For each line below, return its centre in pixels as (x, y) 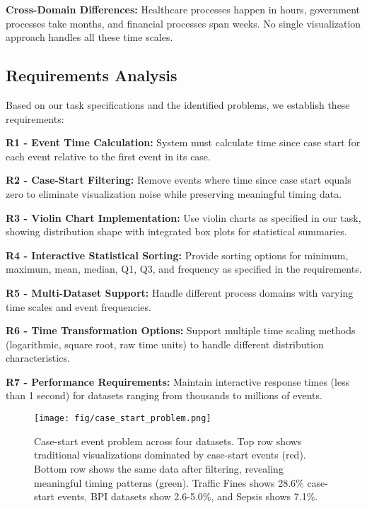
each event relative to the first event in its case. (108, 156)
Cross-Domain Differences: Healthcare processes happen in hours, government (183, 9)
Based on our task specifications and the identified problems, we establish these (178, 104)
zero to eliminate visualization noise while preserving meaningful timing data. (174, 193)
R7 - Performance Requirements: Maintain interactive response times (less (178, 381)
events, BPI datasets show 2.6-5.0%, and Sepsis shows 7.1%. (188, 496)
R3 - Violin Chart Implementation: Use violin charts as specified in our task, (183, 217)
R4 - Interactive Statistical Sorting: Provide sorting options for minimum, (177, 255)
